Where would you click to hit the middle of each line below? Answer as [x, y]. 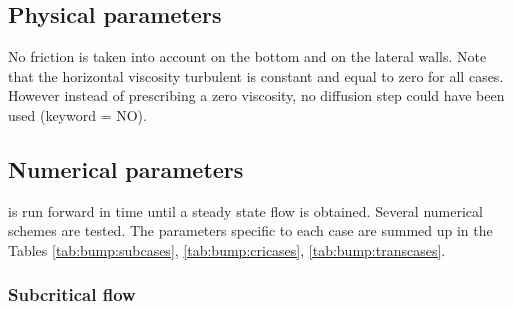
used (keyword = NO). [77, 114]
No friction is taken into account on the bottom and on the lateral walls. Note [247, 56]
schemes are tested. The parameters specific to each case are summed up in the [250, 230]
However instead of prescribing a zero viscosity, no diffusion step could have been [256, 95]
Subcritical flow [72, 294]
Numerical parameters [126, 168]
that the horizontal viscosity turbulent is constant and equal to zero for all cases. [256, 75]
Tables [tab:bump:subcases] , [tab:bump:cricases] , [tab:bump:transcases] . [227, 249]
